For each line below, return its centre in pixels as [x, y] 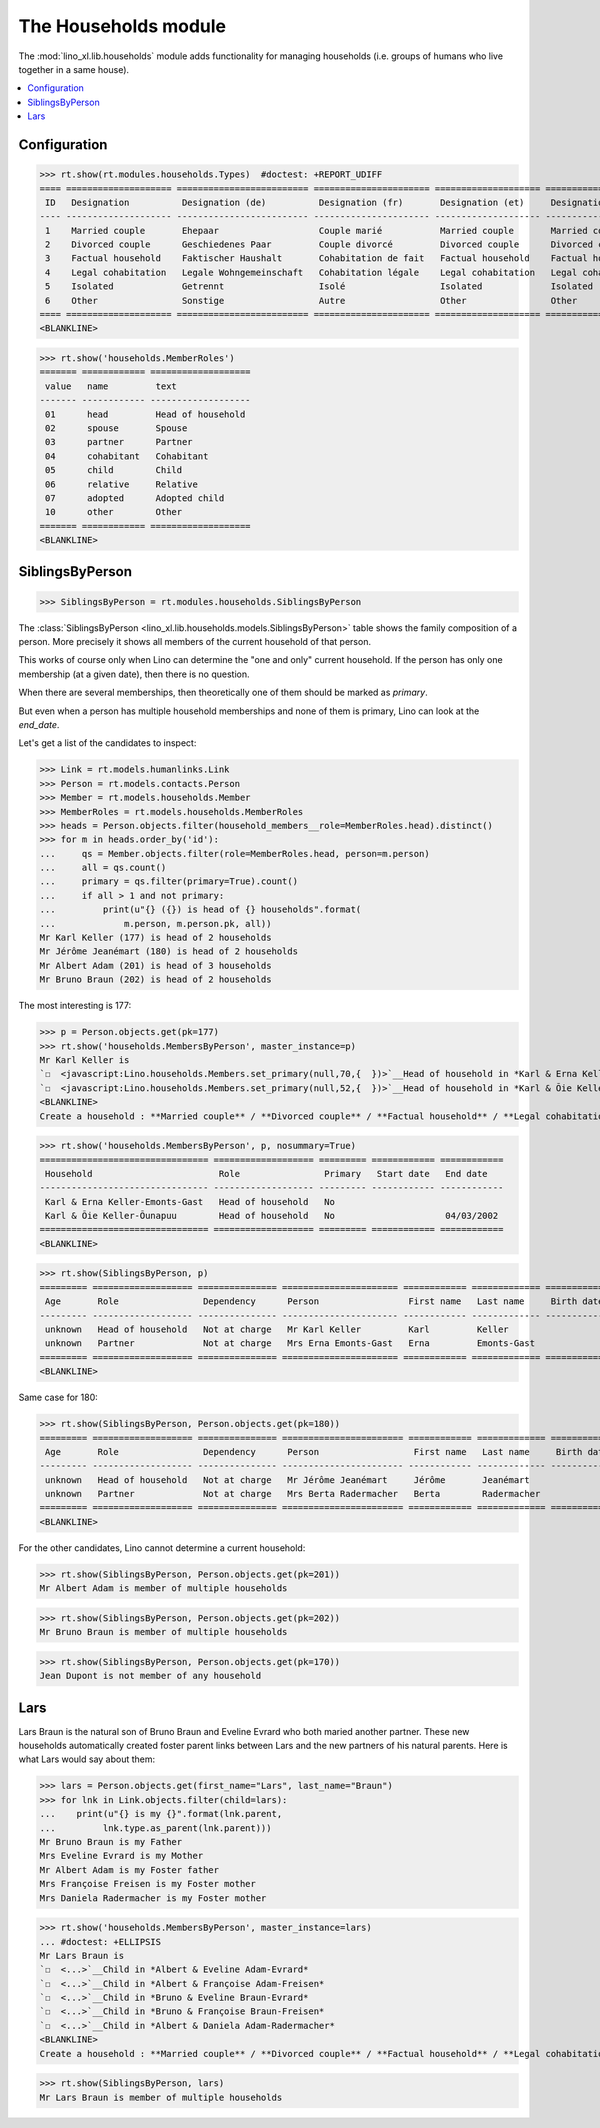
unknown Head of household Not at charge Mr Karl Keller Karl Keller [277, 1329]
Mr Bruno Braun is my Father [111, 1841]
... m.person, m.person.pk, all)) [155, 923]
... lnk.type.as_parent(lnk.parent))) [155, 1828]
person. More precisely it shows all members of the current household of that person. [195, 642]
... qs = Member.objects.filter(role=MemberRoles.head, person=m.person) [234, 853]
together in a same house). [74, 69]
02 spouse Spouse [116, 428]
